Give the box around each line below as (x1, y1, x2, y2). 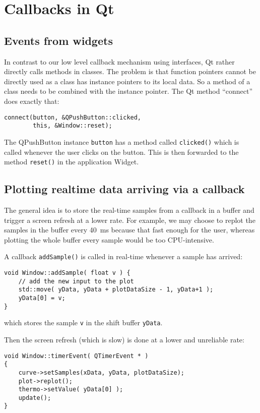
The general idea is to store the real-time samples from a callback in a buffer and (4, 204, 254, 215)
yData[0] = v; (18, 294, 66, 302)
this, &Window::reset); (33, 122, 112, 130)
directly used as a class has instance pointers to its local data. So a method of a (4, 76, 250, 86)
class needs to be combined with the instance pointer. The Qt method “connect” (4, 86, 253, 96)
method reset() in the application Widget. (4, 156, 139, 167)
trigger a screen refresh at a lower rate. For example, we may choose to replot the (4, 214, 255, 225)
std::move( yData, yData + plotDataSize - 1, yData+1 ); (18, 286, 214, 293)
